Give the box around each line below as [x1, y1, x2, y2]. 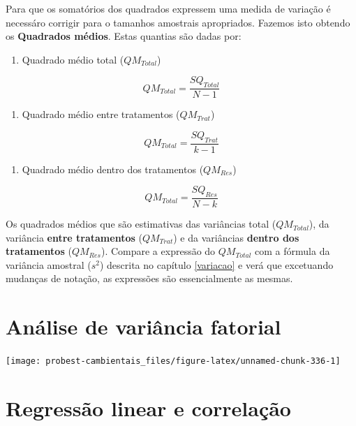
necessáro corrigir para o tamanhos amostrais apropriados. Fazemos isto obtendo [6, 15, 350, 29]
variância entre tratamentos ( [6, 230, 142, 244]
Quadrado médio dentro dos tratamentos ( [22, 161, 204, 176]
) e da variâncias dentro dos [173, 230, 299, 244]
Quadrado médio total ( [22, 52, 124, 66]
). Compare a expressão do [101, 244, 216, 258]
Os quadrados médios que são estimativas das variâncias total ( [6, 216, 276, 231]
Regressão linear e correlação [6, 393, 291, 422]
